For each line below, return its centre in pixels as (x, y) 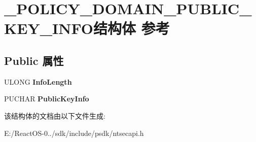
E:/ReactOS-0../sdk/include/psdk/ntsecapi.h (74, 133)
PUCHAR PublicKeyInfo (47, 99)
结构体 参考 (132, 28)
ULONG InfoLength (38, 81)
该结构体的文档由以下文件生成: (55, 115)
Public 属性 (34, 60)
